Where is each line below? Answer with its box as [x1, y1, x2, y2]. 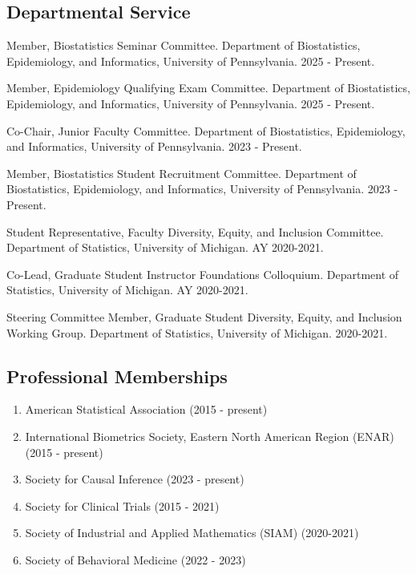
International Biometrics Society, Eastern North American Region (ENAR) [25, 427, 394, 444]
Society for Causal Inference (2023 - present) [25, 471, 244, 487]
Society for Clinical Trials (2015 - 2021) [25, 497, 220, 514]
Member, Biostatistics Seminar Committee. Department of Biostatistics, [6, 37, 361, 54]
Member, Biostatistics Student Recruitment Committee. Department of [6, 164, 357, 181]
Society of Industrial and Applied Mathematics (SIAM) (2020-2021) [25, 524, 359, 541]
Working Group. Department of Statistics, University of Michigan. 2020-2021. [6, 324, 388, 341]
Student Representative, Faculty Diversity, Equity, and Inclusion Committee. [6, 223, 384, 240]
